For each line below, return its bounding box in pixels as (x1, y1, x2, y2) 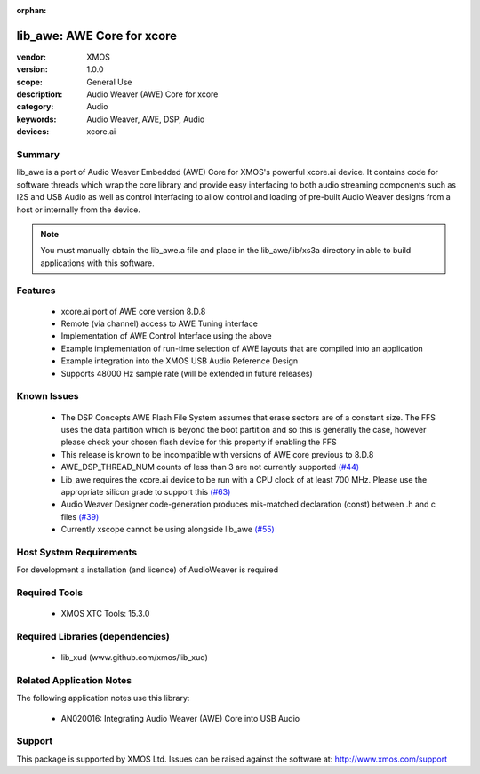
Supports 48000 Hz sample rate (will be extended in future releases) (60, 368, 313, 379)
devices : (16, 126, 50, 137)
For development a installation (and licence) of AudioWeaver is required (16, 564, 279, 575)
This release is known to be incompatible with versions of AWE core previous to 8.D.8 (60, 449, 374, 459)
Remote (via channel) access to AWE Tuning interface (60, 318, 258, 329)
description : (16, 89, 63, 100)
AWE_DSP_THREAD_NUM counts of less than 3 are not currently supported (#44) (60, 462, 360, 473)
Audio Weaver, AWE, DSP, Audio (86, 114, 205, 124)
